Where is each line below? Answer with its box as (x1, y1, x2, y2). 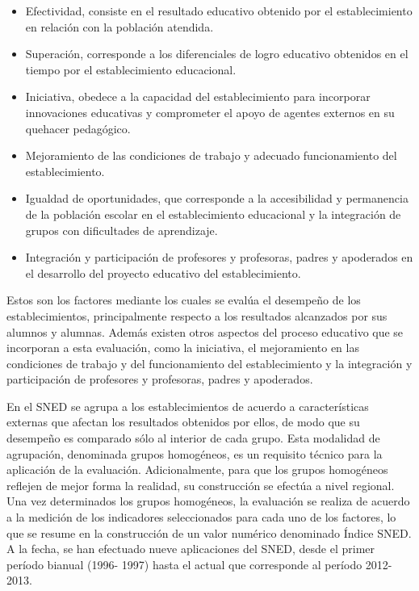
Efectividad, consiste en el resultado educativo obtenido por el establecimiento (25, 2, 413, 19)
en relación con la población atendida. (25, 18, 214, 35)
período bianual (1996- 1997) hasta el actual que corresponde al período (6, 555, 362, 572)
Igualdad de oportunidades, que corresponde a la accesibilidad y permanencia (25, 190, 409, 207)
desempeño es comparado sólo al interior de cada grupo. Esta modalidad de (6, 430, 380, 446)
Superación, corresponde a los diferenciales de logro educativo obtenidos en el (25, 45, 409, 62)
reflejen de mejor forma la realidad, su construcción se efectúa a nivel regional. (6, 476, 395, 493)
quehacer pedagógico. (25, 119, 131, 136)
